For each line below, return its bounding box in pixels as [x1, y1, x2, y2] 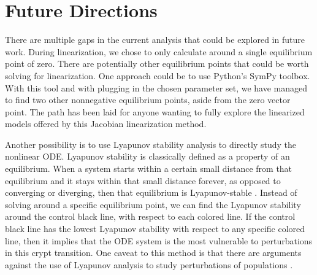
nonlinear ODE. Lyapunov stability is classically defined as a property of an [5, 150, 290, 163]
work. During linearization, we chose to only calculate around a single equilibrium [5, 45, 313, 58]
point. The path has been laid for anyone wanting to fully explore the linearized [5, 105, 305, 118]
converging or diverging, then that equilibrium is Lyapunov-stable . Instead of [5, 186, 297, 199]
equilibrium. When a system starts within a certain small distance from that [5, 162, 292, 175]
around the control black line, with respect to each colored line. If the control [5, 210, 296, 223]
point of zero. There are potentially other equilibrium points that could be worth [5, 57, 309, 70]
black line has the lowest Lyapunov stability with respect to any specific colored [5, 222, 305, 235]
